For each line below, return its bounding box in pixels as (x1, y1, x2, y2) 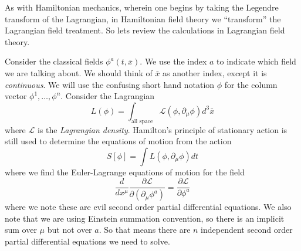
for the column (224, 78, 278, 90)
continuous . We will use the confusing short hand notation (5, 78, 215, 90)
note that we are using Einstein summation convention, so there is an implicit (5, 212, 285, 224)
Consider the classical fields (5, 55, 103, 67)
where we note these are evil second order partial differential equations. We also (5, 201, 292, 213)
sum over (5, 223, 37, 236)
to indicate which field (217, 55, 296, 67)
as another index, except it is (163, 66, 267, 79)
